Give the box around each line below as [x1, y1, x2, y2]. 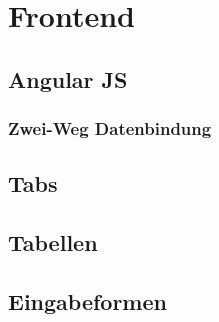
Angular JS [8, 63, 128, 94]
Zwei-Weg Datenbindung [8, 116, 212, 141]
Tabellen [8, 227, 98, 258]
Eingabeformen [8, 285, 167, 316]
